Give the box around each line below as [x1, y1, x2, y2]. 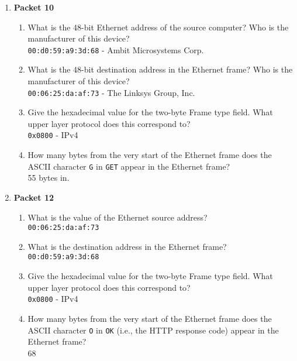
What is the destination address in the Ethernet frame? [27, 240, 227, 252]
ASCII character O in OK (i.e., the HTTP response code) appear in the [27, 324, 279, 336]
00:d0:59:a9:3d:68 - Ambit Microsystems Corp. [27, 43, 204, 56]
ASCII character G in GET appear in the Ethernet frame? [27, 160, 230, 172]
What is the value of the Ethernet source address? [27, 211, 208, 223]
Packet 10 [13, 1, 54, 13]
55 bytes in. [27, 171, 70, 184]
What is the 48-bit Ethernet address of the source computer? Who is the [27, 20, 289, 33]
